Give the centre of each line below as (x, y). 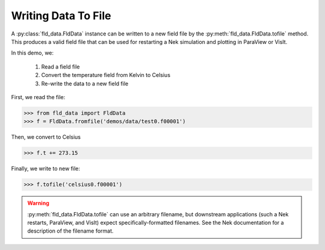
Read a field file (61, 67)
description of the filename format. (70, 231)
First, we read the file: (38, 97)
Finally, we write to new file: (46, 169)
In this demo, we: (32, 53)
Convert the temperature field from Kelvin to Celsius (106, 75)
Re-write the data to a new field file (85, 84)
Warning (38, 203)
